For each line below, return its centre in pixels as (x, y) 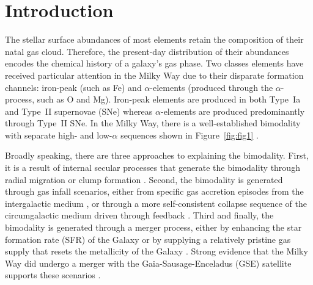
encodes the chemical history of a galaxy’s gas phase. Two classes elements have (154, 63)
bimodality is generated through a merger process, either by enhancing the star (153, 227)
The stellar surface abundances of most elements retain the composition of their (154, 39)
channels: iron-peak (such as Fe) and (73, 87)
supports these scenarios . (53, 275)
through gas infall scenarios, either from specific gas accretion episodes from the (154, 191)
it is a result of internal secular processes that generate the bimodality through (153, 168)
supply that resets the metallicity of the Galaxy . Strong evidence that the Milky (156, 251)
